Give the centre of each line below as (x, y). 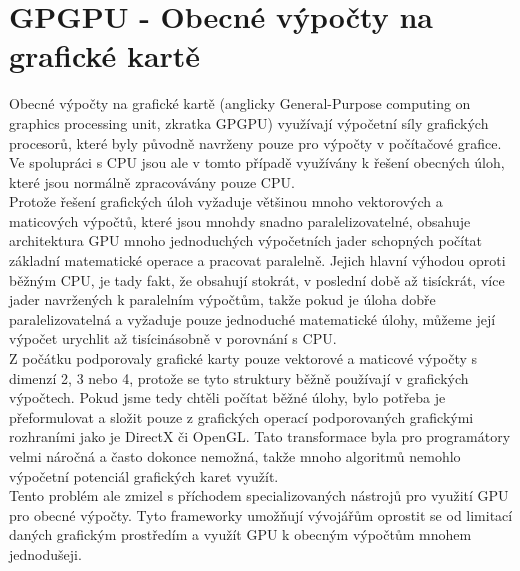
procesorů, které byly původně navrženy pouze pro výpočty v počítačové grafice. (255, 142)
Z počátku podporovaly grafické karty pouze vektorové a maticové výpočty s (243, 358)
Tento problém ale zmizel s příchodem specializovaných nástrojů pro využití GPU (259, 495)
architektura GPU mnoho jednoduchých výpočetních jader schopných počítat (246, 240)
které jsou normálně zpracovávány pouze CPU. (152, 181)
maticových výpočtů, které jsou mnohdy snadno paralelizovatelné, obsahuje (240, 220)
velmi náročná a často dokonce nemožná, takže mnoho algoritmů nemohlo (235, 456)
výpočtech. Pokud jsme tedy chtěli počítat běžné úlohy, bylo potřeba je (227, 397)
